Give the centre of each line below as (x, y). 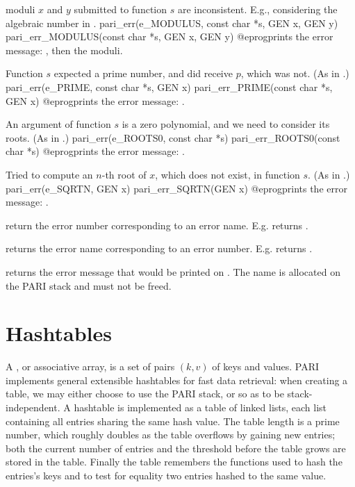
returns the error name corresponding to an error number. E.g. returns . (159, 248)
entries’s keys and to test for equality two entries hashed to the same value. (166, 475)
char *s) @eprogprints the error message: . (95, 151)
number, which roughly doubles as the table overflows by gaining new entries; (171, 435)
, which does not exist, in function (228, 174)
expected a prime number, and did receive (143, 73)
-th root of (124, 174)
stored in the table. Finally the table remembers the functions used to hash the (174, 462)
